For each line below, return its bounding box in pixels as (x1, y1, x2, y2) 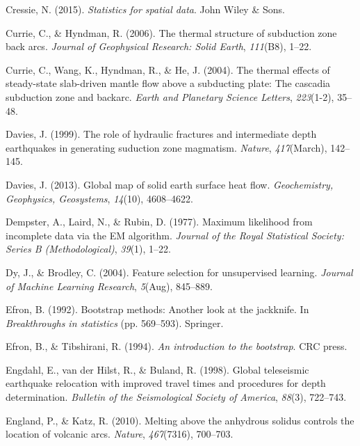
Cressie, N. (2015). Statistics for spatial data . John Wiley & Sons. (6, 2, 285, 16)
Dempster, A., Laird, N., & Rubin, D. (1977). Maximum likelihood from (6, 214, 313, 229)
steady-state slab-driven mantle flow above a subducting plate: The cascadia (6, 76, 331, 90)
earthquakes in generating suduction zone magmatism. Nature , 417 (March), (6, 140, 327, 154)
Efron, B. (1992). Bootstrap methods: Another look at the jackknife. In (6, 302, 309, 317)
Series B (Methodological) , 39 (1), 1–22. (6, 241, 172, 256)
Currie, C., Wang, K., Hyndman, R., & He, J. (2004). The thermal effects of (6, 62, 330, 77)
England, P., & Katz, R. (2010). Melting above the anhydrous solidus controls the (6, 413, 354, 427)
